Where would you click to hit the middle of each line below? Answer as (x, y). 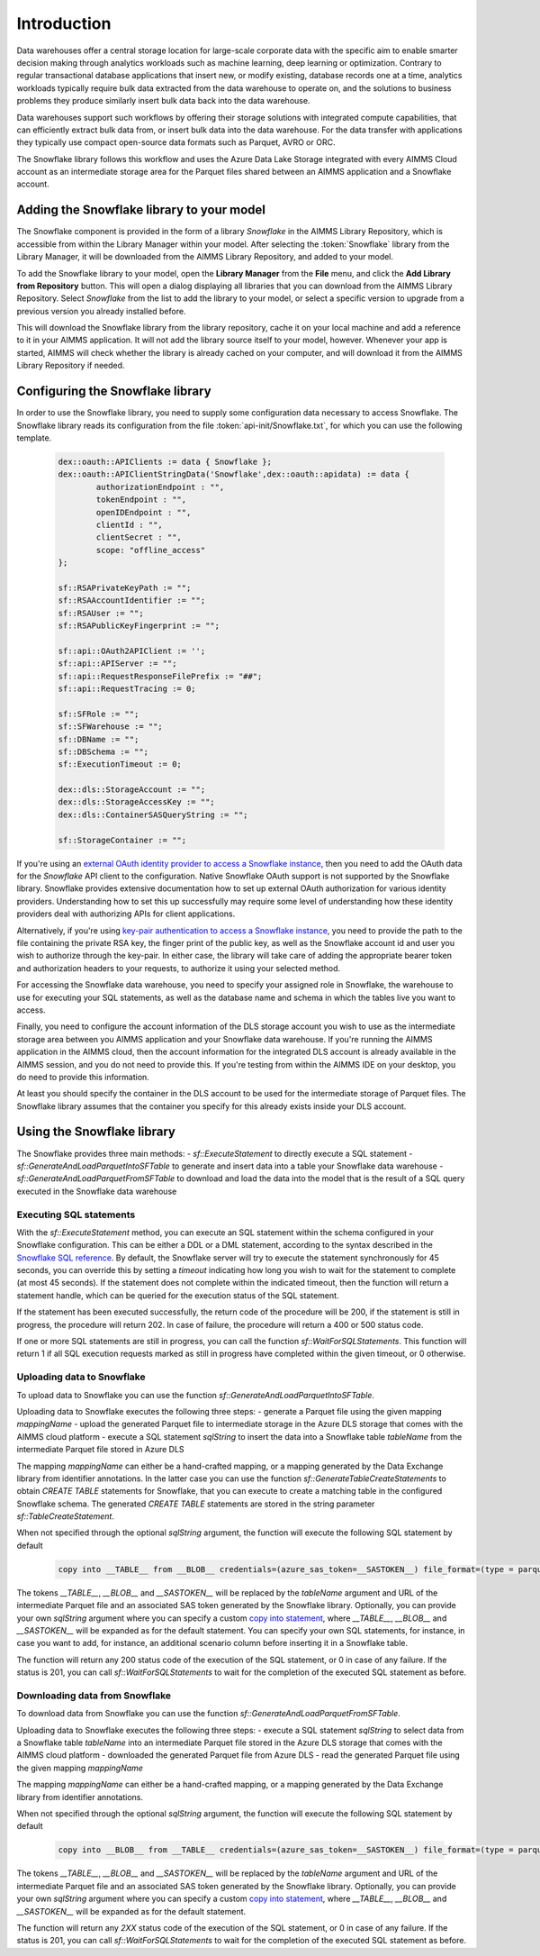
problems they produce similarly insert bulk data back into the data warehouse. (163, 101)
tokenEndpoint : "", (141, 500)
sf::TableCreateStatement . (65, 1516)
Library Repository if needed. (71, 366)
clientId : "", (130, 524)
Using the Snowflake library (96, 1132)
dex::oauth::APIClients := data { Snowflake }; (165, 461)
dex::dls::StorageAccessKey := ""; (136, 802)
